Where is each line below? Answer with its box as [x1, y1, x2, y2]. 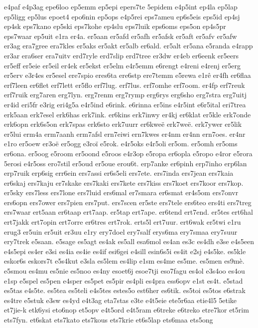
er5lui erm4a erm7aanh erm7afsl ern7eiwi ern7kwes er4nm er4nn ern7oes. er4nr [4, 128, 246, 139]
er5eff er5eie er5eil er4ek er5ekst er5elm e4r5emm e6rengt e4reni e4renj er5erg [4, 60, 241, 70]
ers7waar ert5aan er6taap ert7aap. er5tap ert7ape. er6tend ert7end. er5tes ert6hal [4, 207, 253, 217]
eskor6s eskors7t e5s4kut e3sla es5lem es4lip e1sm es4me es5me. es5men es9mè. [4, 256, 245, 266]
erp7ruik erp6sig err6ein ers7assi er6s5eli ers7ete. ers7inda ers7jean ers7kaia [4, 168, 234, 178]
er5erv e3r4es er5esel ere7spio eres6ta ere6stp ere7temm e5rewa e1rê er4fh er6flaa [4, 70, 251, 80]
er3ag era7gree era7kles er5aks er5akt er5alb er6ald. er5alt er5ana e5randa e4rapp [4, 40, 253, 51]
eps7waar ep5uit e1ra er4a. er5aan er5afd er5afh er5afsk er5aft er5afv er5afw [4, 30, 237, 41]
